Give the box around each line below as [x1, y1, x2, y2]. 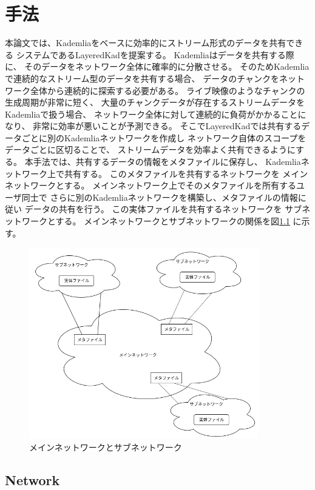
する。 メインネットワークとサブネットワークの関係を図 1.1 [55, 215, 290, 227]
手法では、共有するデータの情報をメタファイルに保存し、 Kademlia [33, 155, 301, 168]
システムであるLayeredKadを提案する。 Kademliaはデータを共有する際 [16, 48, 294, 61]
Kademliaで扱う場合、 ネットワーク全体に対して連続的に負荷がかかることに [5, 107, 307, 120]
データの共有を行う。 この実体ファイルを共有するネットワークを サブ [24, 203, 302, 215]
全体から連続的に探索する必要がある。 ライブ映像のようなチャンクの [30, 84, 305, 96]
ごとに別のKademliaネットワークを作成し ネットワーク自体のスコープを [21, 131, 307, 144]
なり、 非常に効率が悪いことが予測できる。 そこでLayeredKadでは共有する [5, 119, 302, 132]
